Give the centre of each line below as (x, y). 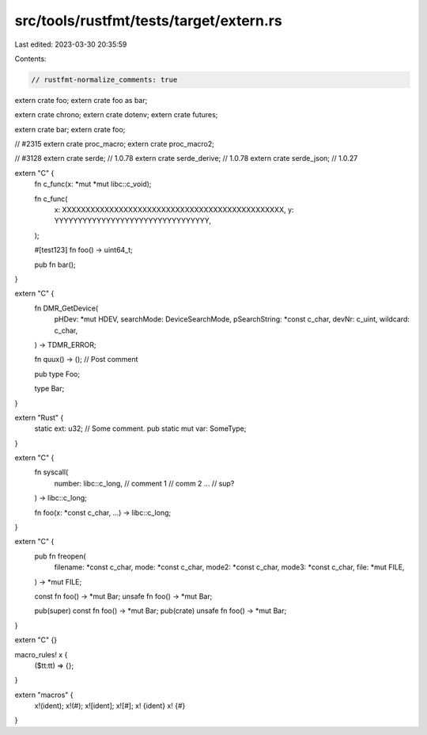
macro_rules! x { (41, 654)
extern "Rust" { (39, 417)
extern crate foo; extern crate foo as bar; (81, 100)
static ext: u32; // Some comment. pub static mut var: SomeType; (140, 428)
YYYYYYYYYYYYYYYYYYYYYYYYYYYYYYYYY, (133, 221)
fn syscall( (51, 472)
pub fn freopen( (60, 556)
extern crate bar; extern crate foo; (70, 129)
